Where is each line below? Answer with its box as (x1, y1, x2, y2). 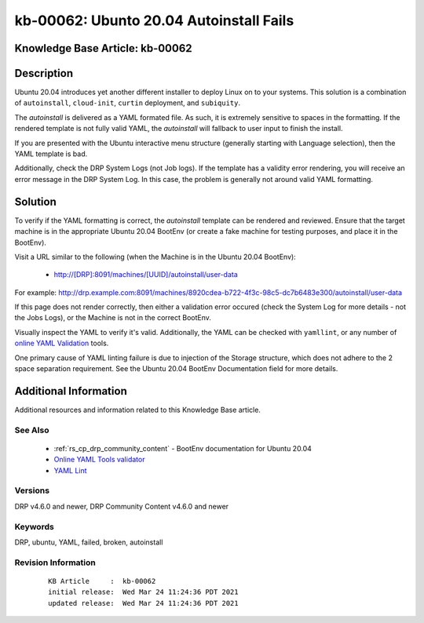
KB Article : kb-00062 (48, 577, 156, 585)
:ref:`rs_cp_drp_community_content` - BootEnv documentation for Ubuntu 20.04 (53, 443, 312, 453)
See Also (14, 424, 49, 435)
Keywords (14, 521, 54, 532)
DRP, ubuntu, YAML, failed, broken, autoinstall (14, 537, 163, 547)
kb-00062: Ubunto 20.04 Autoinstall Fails (14, 12, 294, 29)
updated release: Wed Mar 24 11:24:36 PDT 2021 (48, 599, 239, 607)
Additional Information (14, 384, 127, 398)
